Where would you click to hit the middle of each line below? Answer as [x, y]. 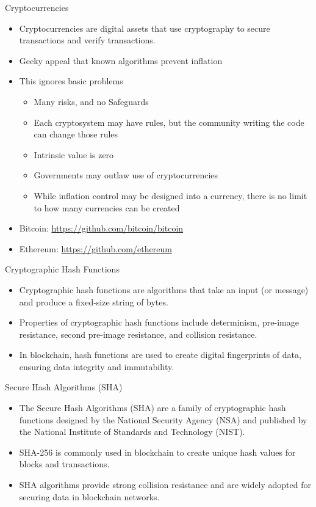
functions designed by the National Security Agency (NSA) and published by [163, 419]
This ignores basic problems [71, 81]
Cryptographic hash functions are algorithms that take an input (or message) [164, 289]
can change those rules [76, 134]
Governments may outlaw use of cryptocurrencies [126, 175]
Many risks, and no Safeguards [91, 101]
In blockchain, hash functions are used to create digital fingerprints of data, [160, 355]
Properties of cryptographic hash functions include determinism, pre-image [159, 322]
